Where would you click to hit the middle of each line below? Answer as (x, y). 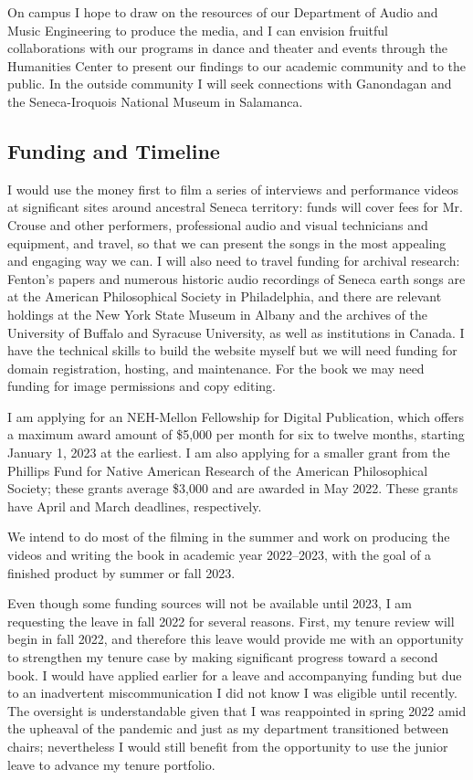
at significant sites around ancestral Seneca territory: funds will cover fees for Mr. (235, 207)
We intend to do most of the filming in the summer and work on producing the (229, 537)
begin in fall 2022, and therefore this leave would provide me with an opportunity (236, 639)
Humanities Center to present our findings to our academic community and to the (237, 65)
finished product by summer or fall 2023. (121, 572)
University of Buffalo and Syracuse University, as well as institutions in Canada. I (236, 332)
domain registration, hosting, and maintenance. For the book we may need (216, 368)
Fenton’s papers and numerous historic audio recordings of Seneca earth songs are (236, 278)
